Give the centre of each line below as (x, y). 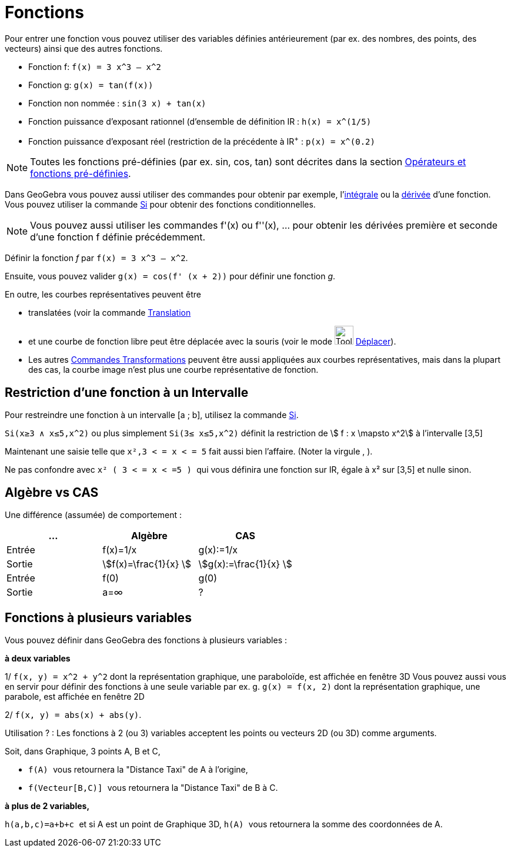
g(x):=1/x (218, 550)
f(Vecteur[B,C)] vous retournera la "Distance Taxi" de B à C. (153, 787)
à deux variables (38, 658)
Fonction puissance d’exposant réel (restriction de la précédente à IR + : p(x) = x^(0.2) (202, 140)
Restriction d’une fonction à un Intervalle (127, 392)
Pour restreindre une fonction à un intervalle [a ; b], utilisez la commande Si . (152, 415)
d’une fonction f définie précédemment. (118, 237)
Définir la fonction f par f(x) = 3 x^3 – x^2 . (96, 258)
